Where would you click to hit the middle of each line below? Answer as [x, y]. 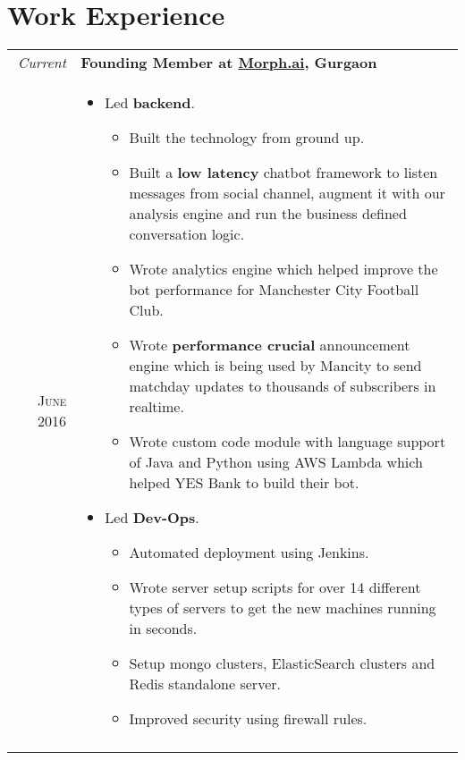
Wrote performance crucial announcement [270, 345]
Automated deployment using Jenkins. [249, 553]
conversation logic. [187, 234]
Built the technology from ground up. [247, 138]
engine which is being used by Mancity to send [275, 366]
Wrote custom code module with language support [287, 442]
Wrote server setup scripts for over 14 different [275, 587]
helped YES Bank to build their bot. [244, 483]
